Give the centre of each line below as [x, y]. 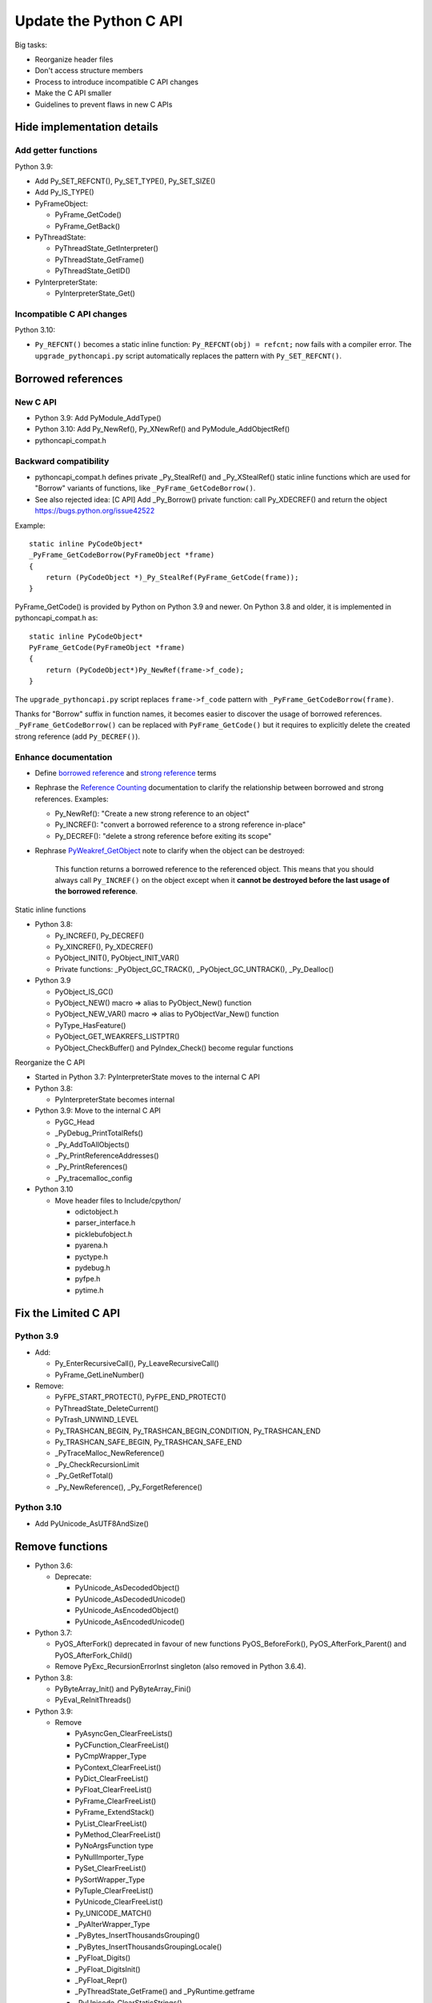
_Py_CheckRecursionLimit [97, 1464]
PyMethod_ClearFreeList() [118, 1834]
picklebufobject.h [104, 1234]
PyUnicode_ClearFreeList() [119, 1902]
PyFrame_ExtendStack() [115, 1812]
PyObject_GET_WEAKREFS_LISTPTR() [117, 1037]
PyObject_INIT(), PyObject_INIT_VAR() [117, 958]
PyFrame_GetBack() [88, 226]
